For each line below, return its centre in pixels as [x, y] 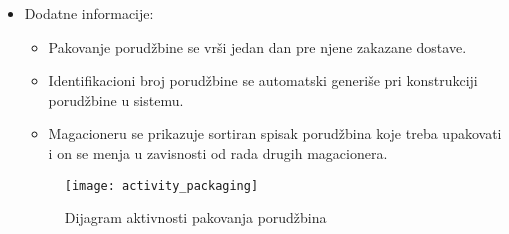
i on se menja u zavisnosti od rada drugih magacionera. [218, 152]
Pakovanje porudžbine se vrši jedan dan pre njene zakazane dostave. [257, 46]
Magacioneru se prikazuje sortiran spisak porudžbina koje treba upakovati [275, 133]
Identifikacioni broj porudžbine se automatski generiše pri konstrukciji [263, 80]
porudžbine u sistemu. [116, 99]
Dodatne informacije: [89, 13]
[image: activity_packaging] [161, 185]
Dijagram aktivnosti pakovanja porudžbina [195, 217]
